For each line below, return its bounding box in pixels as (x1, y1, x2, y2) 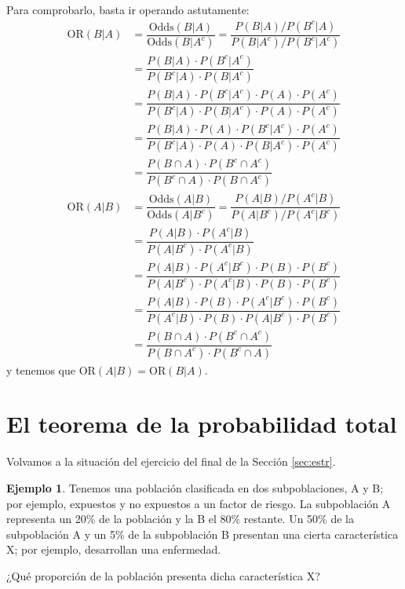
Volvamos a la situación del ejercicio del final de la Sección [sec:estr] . (6, 453, 336, 470)
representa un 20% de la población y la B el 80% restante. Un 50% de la (6, 510, 354, 527)
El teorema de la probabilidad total (6, 408, 397, 440)
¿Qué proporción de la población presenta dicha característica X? (6, 567, 320, 584)
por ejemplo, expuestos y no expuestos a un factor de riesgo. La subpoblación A (6, 495, 391, 511)
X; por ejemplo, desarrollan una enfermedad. (6, 541, 221, 558)
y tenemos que (6, 361, 75, 378)
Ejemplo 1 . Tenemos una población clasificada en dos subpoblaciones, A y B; (6, 479, 384, 496)
